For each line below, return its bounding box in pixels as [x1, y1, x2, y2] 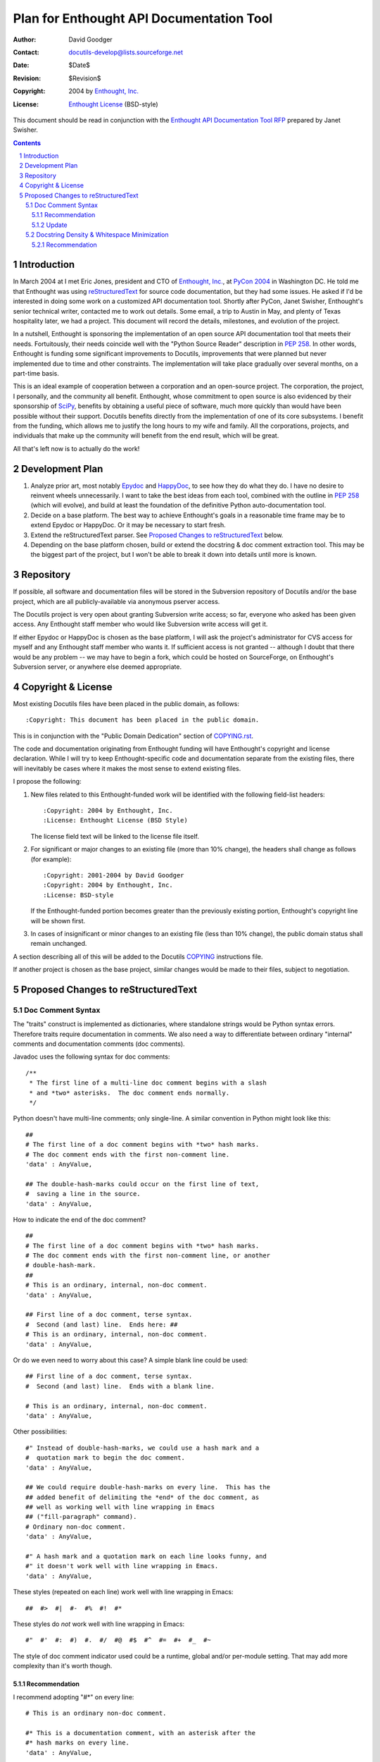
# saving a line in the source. [25, 1190, 141, 1198]
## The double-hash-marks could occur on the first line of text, [25, 1180, 260, 1188]
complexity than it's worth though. [13, 1662, 113, 1670]
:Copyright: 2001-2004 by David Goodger [43, 871, 184, 879]
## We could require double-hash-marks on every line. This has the [25, 1484, 271, 1491]
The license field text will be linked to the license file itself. [30, 832, 200, 840]
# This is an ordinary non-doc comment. [25, 1709, 167, 1717]
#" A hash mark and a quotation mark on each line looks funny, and [25, 1553, 267, 1560]
